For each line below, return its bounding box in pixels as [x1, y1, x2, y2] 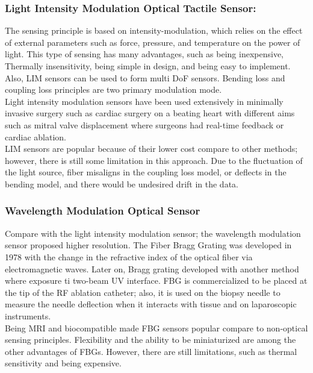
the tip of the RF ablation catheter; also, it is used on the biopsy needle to [5, 286, 280, 298]
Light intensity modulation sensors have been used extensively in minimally [5, 95, 284, 107]
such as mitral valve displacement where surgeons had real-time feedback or [5, 118, 284, 131]
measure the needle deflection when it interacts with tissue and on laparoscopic [5, 298, 297, 310]
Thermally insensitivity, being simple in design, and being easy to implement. [5, 60, 291, 72]
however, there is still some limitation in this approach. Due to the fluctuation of [5, 154, 303, 166]
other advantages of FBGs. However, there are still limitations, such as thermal [5, 345, 297, 357]
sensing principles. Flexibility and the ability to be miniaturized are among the [5, 333, 296, 346]
